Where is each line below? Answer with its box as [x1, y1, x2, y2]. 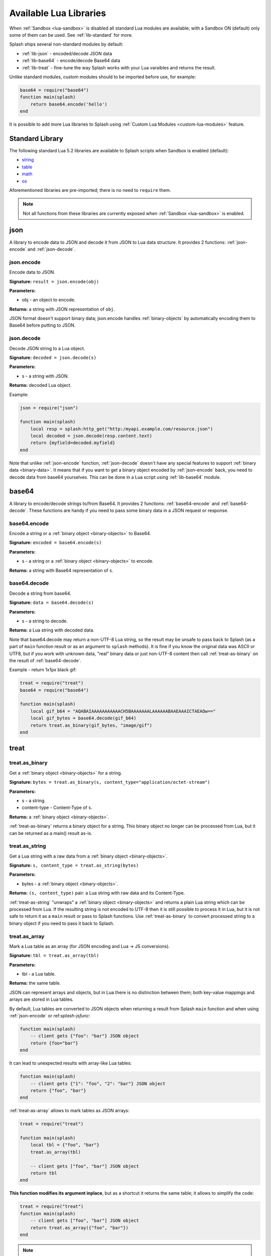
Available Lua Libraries [9, 8, 106, 19]
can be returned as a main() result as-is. [9, 830, 92, 836]
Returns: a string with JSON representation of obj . [9, 306, 115, 312]
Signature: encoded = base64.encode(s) [9, 540, 102, 546]
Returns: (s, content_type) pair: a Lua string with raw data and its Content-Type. [9, 890, 185, 896]
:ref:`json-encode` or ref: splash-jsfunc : [9, 1013, 90, 1019]
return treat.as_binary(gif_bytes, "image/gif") [30, 722, 153, 728]
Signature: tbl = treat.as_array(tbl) [9, 953, 99, 959]
